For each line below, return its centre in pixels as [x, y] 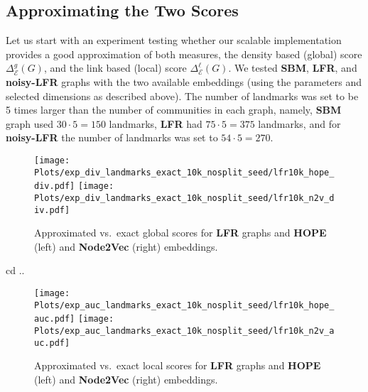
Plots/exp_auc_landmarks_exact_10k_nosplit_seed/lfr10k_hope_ [184, 305]
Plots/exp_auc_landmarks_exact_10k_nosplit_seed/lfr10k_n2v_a [184, 331]
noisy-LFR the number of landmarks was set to [112, 137]
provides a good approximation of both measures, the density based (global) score [184, 54]
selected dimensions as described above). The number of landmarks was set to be [182, 96]
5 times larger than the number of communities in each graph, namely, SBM [174, 110]
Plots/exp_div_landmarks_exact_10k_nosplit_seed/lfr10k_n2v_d [184, 198]
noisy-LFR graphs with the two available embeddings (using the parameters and [184, 81]
